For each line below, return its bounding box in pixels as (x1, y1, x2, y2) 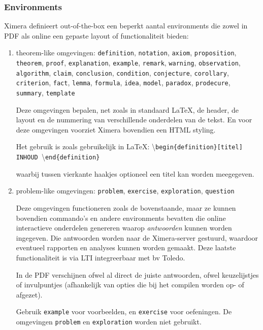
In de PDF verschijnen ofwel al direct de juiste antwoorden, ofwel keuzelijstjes (16, 269, 259, 280)
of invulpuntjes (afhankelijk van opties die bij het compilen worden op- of (16, 279, 244, 290)
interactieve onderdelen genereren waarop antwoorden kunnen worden (16, 222, 232, 233)
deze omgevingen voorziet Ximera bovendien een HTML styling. (16, 124, 216, 135)
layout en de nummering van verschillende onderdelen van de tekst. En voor (16, 114, 252, 125)
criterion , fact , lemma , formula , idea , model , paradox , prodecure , (16, 77, 231, 88)
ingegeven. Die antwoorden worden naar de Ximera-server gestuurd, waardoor (16, 232, 258, 243)
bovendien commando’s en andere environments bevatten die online (16, 212, 226, 223)
